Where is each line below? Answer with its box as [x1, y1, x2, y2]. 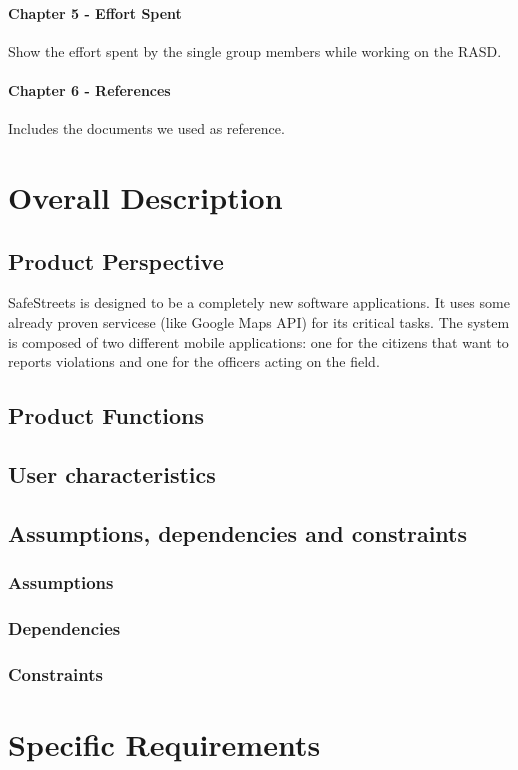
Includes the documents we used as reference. [8, 118, 285, 139]
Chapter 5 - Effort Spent [8, 2, 182, 23]
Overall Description [8, 176, 283, 217]
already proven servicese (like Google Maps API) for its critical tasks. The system [8, 311, 510, 332]
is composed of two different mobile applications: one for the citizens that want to [8, 331, 509, 352]
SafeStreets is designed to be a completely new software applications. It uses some [8, 292, 510, 313]
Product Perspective [8, 245, 224, 276]
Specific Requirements [8, 723, 321, 764]
